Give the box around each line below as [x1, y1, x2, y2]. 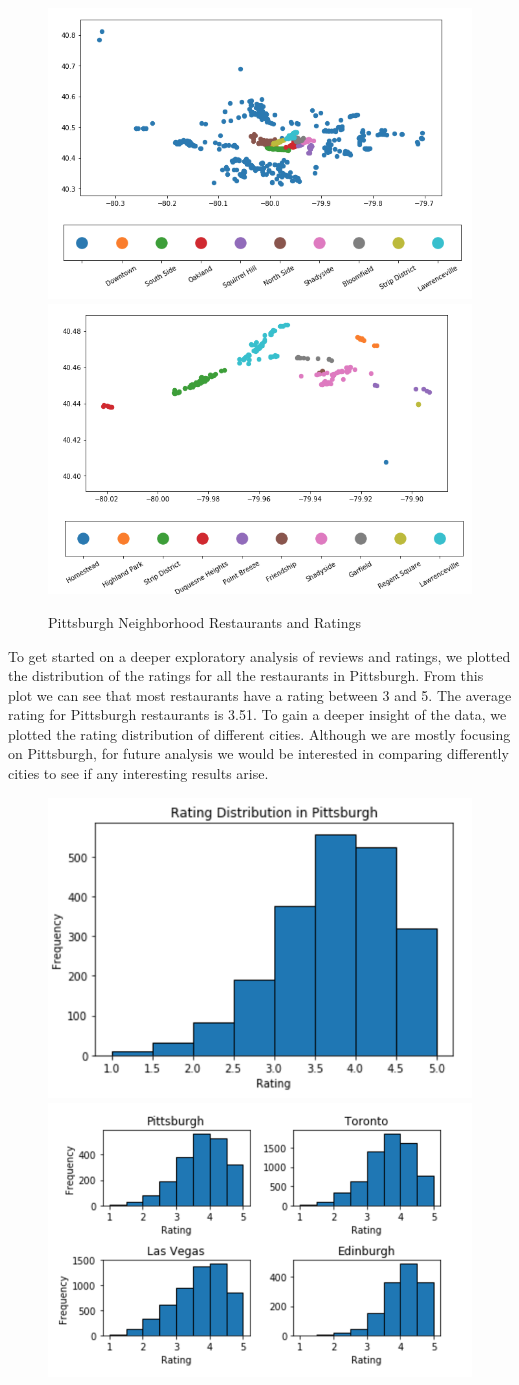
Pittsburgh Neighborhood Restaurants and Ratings [48, 611, 361, 632]
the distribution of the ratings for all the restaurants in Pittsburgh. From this [8, 665, 484, 686]
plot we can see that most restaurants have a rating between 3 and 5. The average [8, 684, 512, 705]
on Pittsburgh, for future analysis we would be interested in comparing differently [8, 743, 509, 764]
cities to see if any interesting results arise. [8, 763, 269, 784]
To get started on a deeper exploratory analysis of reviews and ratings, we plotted [8, 645, 511, 666]
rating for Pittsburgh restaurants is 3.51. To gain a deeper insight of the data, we [8, 704, 507, 725]
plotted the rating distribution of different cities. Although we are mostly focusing [8, 723, 511, 744]
